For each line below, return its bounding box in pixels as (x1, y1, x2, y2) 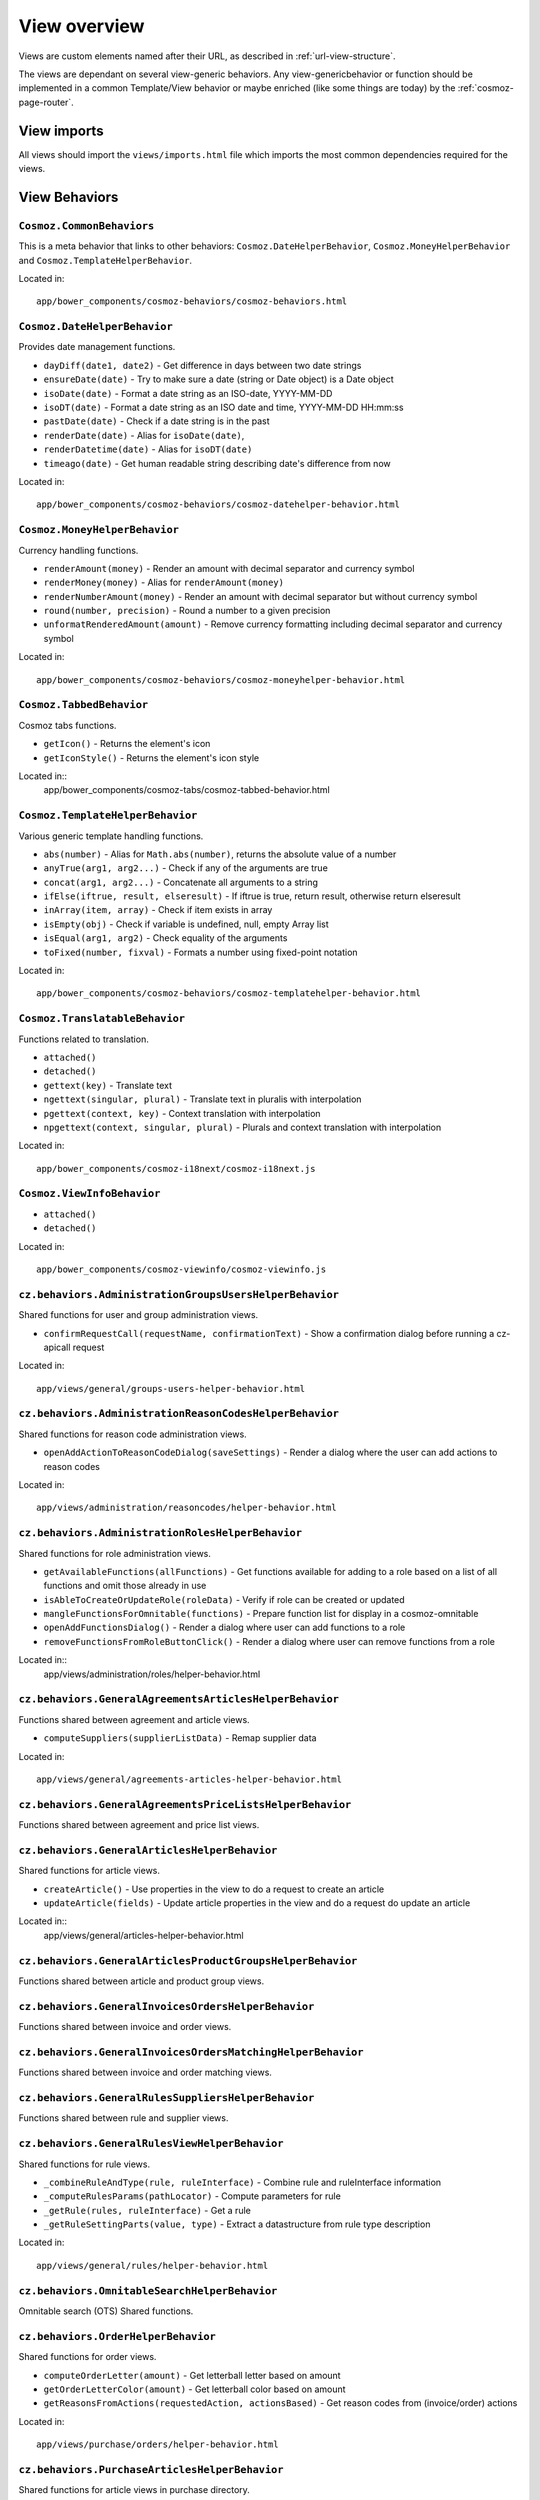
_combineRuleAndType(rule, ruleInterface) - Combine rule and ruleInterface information (43, 2176, 442, 2188)
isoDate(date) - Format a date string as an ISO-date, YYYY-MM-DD (43, 387, 333, 399)
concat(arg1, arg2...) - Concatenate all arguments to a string (43, 876, 319, 888)
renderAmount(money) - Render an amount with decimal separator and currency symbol (43, 562, 415, 574)
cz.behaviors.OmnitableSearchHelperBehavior (18, 2284, 278, 2297)
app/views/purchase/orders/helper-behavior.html (36, 2439, 279, 2450)
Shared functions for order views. (18, 2351, 157, 2363)
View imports (18, 122, 104, 139)
